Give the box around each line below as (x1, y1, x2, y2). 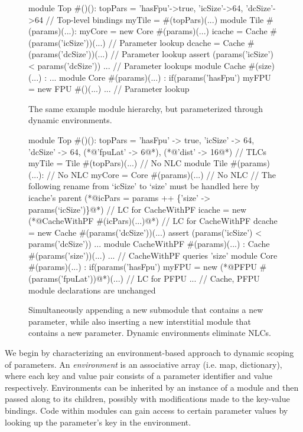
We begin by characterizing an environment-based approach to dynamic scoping (5, 347, 294, 359)
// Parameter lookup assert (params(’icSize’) (110, 48, 273, 60)
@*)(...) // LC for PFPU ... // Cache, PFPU (96, 272, 260, 285)
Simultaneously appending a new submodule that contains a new (28, 304, 263, 316)
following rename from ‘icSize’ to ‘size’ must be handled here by (28, 180, 260, 192)
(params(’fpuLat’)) (28, 272, 97, 285)
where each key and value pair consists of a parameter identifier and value (5, 370, 273, 382)
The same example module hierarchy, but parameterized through (28, 102, 263, 114)
